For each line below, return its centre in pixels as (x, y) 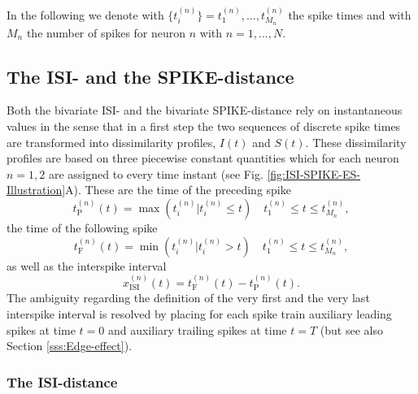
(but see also (351, 329)
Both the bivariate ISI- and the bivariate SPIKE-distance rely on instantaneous (205, 110)
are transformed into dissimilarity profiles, (111, 142)
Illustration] (36, 190)
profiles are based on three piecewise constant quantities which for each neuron (203, 158)
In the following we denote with (85, 14)
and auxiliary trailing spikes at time (197, 329)
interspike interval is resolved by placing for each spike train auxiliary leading (199, 314)
